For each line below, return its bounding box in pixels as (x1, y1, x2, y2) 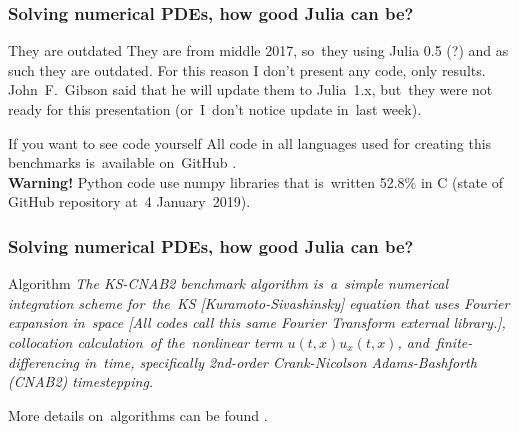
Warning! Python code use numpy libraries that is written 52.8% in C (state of (8, 171, 504, 192)
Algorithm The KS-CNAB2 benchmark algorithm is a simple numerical (8, 273, 448, 294)
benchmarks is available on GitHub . (8, 152, 237, 173)
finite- (436, 331, 473, 352)
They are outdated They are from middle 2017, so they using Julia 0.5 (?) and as (8, 40, 509, 61)
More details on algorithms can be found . (8, 404, 268, 425)
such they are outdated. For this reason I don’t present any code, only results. (8, 59, 486, 80)
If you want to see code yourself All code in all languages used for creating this (8, 132, 492, 153)
